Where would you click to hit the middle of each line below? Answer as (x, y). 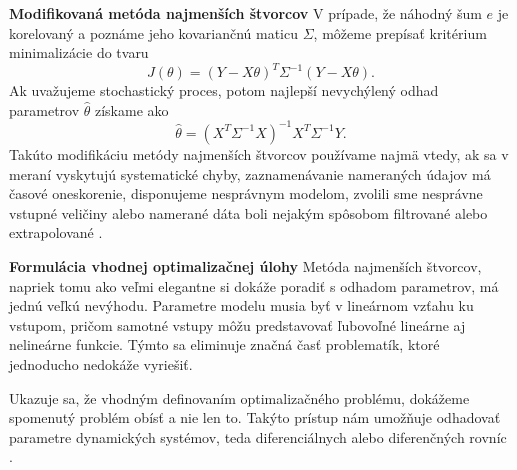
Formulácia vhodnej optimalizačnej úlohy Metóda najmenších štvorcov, (245, 265)
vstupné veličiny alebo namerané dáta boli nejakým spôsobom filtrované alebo (248, 212)
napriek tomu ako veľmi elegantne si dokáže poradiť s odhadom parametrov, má (254, 285)
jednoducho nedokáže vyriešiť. (101, 363)
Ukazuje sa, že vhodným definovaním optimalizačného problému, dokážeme (239, 397)
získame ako (131, 109)
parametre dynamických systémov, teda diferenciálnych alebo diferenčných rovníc (258, 436)
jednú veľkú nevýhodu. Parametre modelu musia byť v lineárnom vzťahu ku (241, 305)
